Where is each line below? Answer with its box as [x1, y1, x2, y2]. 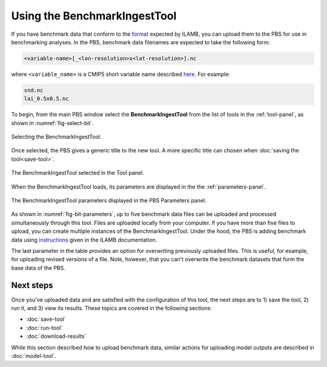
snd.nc [24, 87, 44, 93]
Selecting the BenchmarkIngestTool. [11, 133, 102, 141]
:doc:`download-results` [26, 332, 87, 340]
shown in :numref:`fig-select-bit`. [11, 119, 94, 127]
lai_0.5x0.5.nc [24, 95, 69, 103]
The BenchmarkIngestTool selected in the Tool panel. [11, 169, 145, 177]
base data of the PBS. [11, 264, 66, 271]
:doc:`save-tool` [26, 315, 66, 323]
